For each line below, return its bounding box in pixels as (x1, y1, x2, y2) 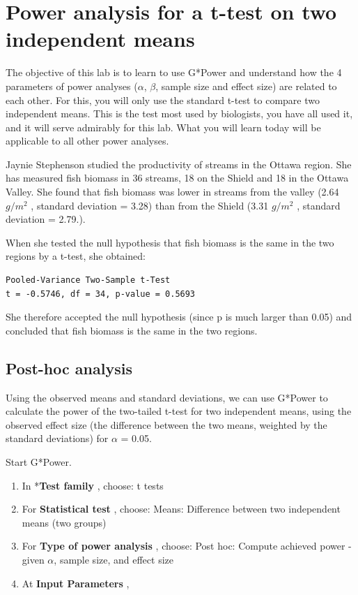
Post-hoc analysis (6, 357, 132, 379)
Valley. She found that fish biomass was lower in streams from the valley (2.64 (6, 184, 339, 199)
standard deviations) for (6, 431, 109, 446)
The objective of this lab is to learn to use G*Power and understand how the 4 (6, 65, 342, 80)
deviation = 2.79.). (6, 212, 86, 226)
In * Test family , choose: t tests (22, 478, 164, 492)
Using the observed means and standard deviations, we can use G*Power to (6, 390, 328, 404)
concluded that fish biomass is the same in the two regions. (6, 323, 258, 337)
